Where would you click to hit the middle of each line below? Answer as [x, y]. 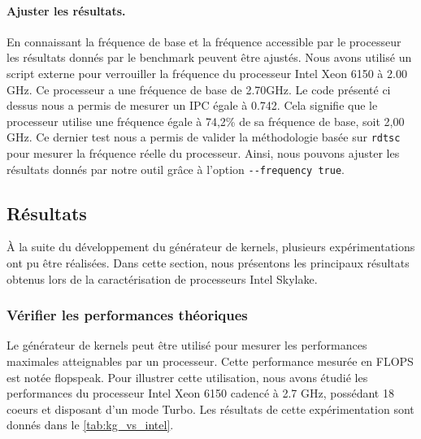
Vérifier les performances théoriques [127, 315]
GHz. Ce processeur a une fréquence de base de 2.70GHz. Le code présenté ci [199, 89]
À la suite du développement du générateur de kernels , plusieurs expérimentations [211, 247]
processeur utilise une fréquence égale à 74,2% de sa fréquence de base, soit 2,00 [206, 121]
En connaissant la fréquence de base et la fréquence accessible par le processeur [204, 41]
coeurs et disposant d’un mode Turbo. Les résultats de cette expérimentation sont [210, 409]
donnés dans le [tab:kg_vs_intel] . [90, 425]
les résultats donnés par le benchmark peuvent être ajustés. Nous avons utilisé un [209, 57]
